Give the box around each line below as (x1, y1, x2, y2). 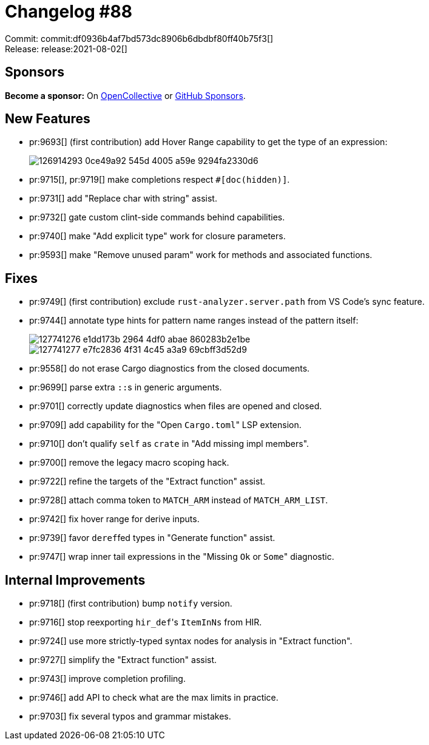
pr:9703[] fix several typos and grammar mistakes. (29, 711, 231, 722)
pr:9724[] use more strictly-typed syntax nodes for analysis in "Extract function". (29, 636, 353, 647)
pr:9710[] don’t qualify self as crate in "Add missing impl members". (29, 438, 309, 449)
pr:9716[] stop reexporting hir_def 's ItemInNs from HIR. (29, 617, 262, 628)
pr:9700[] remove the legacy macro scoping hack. (29, 457, 229, 468)
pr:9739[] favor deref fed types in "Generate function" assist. (29, 532, 275, 543)
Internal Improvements (5, 572, 146, 588)
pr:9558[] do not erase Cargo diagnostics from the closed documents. (29, 363, 310, 374)
